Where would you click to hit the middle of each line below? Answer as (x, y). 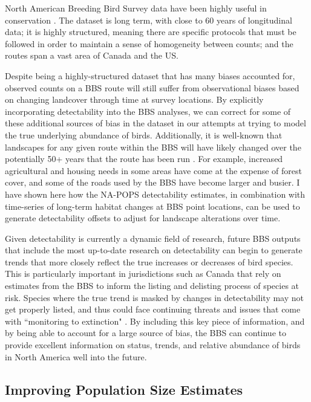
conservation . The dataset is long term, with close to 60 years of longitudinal (149, 20)
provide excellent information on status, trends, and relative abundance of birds (153, 345)
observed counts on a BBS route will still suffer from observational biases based (152, 87)
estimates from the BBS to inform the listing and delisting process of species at (152, 286)
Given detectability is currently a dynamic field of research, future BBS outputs (153, 238)
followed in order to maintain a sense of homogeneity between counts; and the (149, 43)
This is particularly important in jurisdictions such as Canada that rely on (143, 274)
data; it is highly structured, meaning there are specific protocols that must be (151, 32)
